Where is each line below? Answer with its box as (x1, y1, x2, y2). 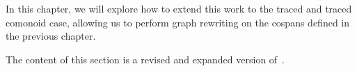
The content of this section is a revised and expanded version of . (6, 52, 285, 66)
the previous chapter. (6, 29, 96, 43)
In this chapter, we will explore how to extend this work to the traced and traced (6, 1, 352, 15)
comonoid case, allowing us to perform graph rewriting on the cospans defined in (6, 15, 350, 29)
